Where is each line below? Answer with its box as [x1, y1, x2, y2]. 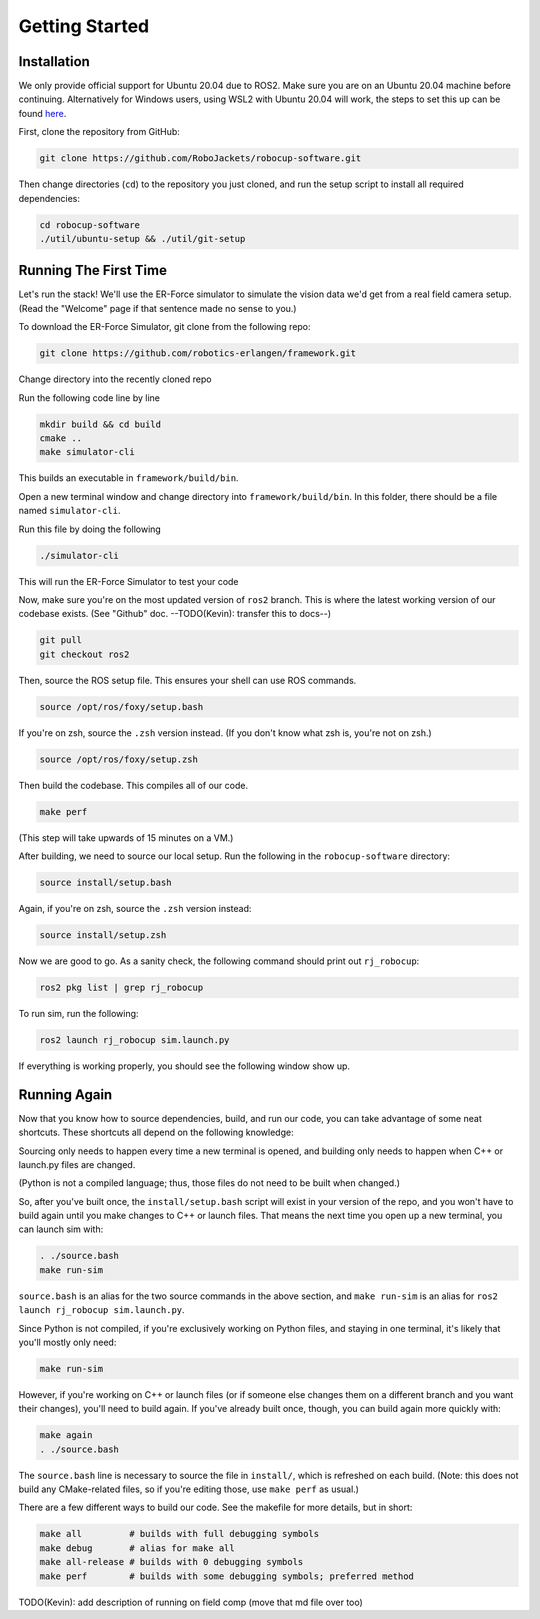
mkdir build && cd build [39, 418, 162, 430]
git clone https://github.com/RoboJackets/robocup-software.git [39, 153, 362, 164]
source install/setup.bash [39, 876, 172, 888]
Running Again [18, 1086, 113, 1103]
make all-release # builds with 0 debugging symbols [39, 1556, 304, 1568]
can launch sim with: [18, 1223, 104, 1235]
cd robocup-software [39, 219, 140, 230]
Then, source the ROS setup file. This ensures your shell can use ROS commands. [18, 674, 357, 686]
